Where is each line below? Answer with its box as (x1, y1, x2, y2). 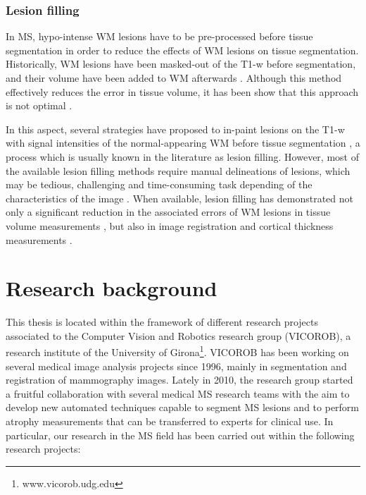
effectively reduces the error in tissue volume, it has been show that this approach (6, 84, 359, 99)
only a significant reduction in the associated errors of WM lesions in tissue (6, 204, 331, 219)
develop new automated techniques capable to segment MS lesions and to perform (6, 400, 360, 415)
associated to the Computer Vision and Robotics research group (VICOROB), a (6, 328, 351, 343)
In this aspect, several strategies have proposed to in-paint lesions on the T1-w (6, 121, 345, 136)
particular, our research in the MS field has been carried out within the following (6, 427, 355, 442)
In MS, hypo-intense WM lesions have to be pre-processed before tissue (6, 29, 313, 44)
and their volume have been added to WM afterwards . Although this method (6, 71, 342, 85)
